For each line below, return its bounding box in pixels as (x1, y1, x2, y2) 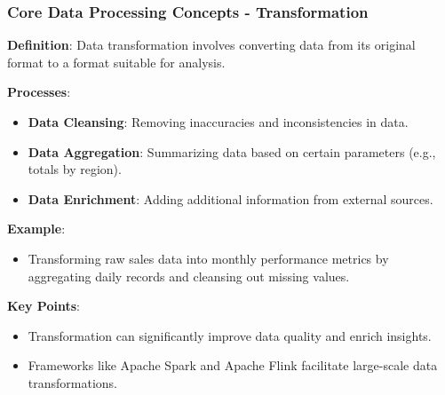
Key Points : (7, 296, 80, 315)
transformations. (28, 373, 117, 391)
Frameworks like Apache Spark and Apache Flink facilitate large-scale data (28, 356, 438, 375)
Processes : (7, 83, 71, 101)
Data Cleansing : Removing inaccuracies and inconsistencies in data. (28, 113, 409, 130)
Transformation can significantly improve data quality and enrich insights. (28, 326, 432, 344)
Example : (7, 219, 66, 238)
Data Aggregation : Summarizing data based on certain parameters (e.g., (28, 142, 436, 161)
